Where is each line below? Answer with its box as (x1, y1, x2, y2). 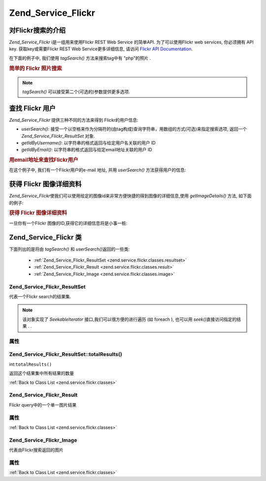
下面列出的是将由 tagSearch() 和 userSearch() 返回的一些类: (9, 246, 130, 252)
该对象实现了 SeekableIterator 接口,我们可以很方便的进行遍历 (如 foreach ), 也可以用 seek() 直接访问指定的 (22, 316, 237, 322)
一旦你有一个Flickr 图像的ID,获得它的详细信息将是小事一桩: (9, 220, 128, 226)
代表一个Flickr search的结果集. (9, 293, 71, 299)
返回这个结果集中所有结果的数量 (9, 370, 74, 377)
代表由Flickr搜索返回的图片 (9, 447, 64, 453)
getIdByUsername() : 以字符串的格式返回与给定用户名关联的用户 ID (21, 139, 156, 145)
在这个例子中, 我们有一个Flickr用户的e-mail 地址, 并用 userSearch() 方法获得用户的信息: (9, 167, 186, 173)
